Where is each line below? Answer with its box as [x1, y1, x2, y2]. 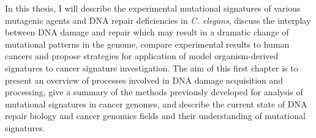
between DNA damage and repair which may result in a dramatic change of [5, 26, 289, 38]
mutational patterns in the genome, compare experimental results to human [5, 37, 290, 50]
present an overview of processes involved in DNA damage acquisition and [5, 73, 284, 86]
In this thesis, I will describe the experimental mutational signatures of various [5, 2, 301, 14]
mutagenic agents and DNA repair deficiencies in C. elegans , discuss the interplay [5, 13, 311, 26]
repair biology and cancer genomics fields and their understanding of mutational [5, 109, 306, 122]
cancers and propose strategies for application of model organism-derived [5, 49, 279, 62]
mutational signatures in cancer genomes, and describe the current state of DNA [5, 97, 307, 110]
